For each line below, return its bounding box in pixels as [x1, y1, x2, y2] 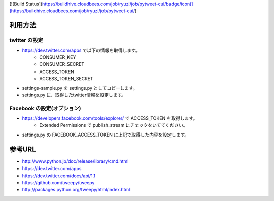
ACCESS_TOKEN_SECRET [39, 76, 93, 82]
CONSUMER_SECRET [39, 61, 85, 68]
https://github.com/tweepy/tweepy [22, 179, 95, 185]
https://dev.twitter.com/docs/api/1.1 [22, 173, 96, 179]
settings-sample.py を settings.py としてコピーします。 [22, 85, 138, 91]
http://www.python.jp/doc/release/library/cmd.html [22, 158, 129, 164]
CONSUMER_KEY [39, 54, 76, 60]
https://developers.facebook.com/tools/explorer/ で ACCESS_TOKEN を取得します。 [22, 115, 198, 121]
